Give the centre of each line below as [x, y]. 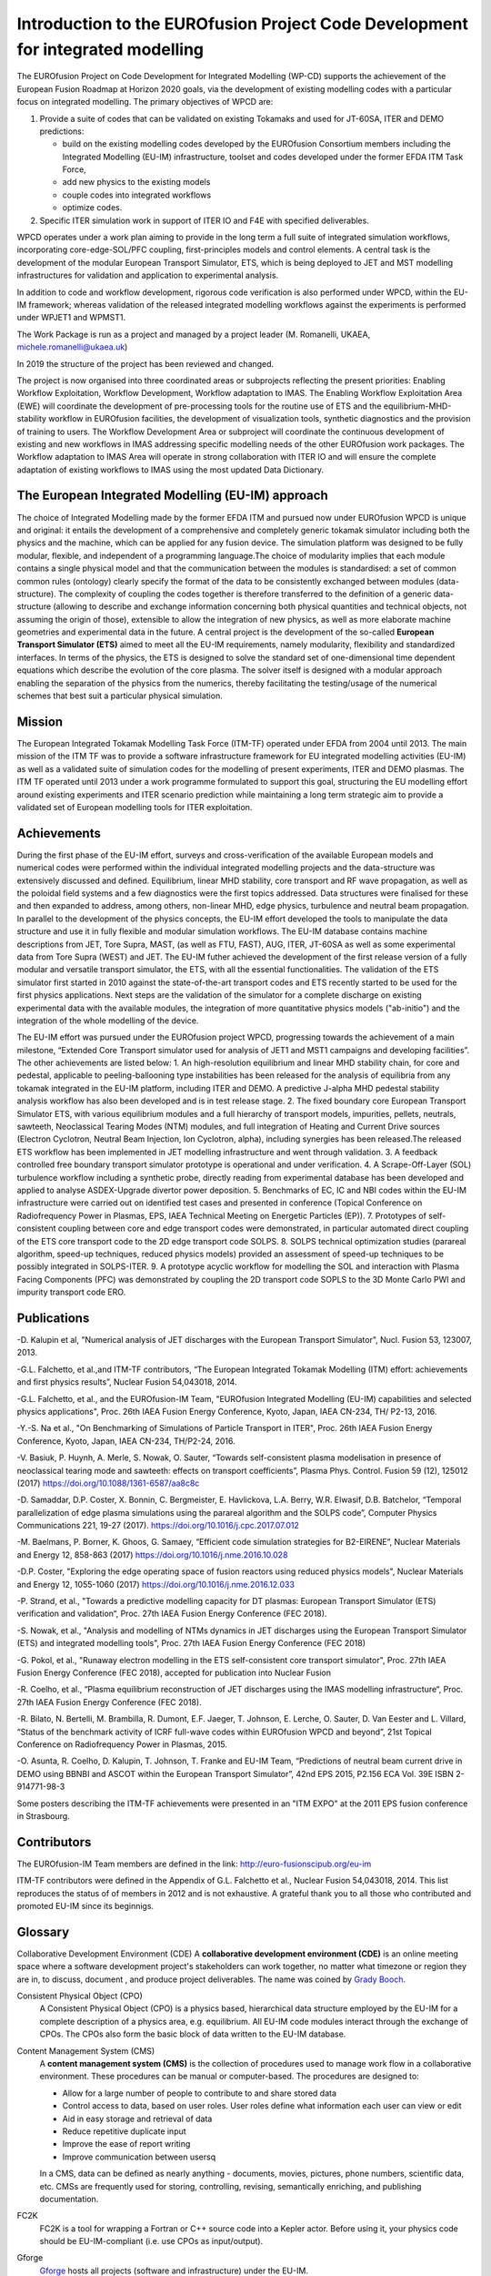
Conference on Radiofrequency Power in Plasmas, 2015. [122, 1744]
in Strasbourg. [43, 1815]
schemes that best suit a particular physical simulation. [120, 696]
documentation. [69, 2199]
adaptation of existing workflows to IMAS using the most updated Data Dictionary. [170, 470]
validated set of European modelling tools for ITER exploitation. [135, 807]
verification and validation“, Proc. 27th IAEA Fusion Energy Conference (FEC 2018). [172, 1614]
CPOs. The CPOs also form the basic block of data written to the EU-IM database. [193, 2034]
